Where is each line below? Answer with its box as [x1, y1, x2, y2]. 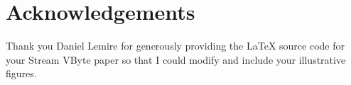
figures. [6, 66, 37, 81]
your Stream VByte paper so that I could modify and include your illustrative [6, 52, 346, 67]
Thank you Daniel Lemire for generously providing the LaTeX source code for [6, 38, 345, 53]
